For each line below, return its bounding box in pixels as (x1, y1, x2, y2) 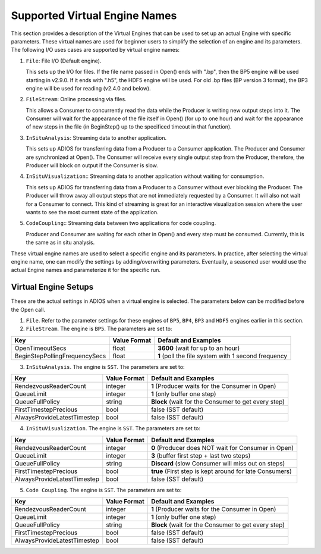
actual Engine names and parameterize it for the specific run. (11, 267, 160, 274)
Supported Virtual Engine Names (11, 9, 177, 22)
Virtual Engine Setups (11, 282, 94, 292)
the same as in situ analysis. (26, 239, 95, 246)
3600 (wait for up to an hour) (158, 344, 240, 352)
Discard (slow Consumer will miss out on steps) (150, 459, 285, 467)
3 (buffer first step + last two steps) (150, 451, 251, 459)
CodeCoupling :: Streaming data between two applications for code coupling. (26, 220, 216, 227)
